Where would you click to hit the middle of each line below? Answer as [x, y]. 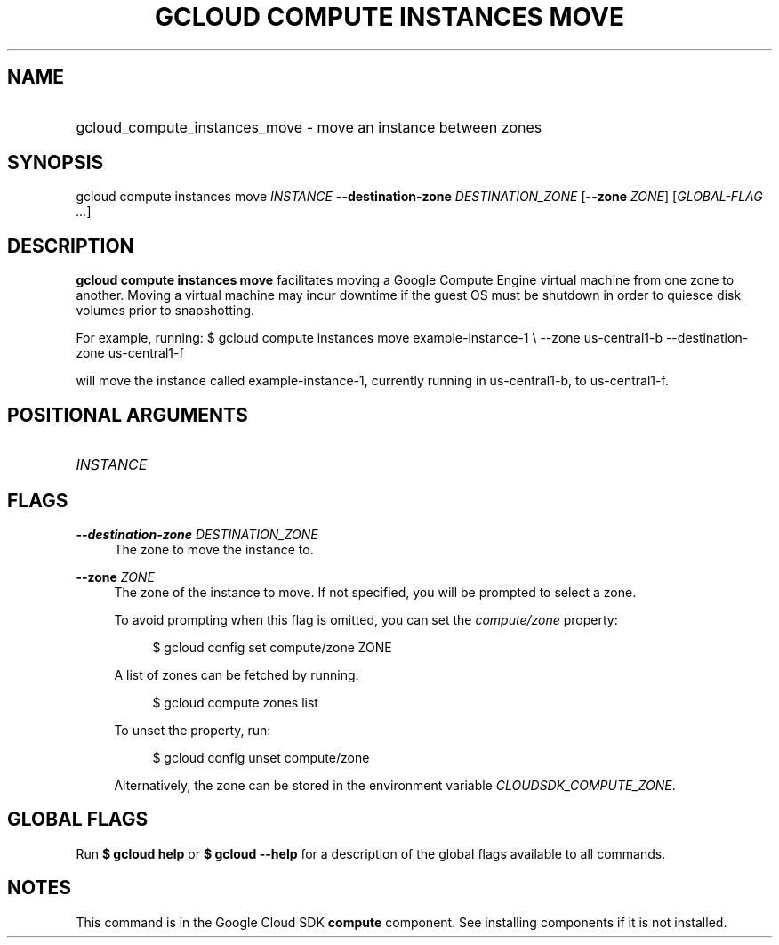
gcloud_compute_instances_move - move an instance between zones [309, 127]
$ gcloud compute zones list [235, 702]
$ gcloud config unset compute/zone [261, 757]
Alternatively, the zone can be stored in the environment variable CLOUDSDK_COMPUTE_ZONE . [395, 785]
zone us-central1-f [130, 353]
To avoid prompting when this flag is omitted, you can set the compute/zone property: [366, 619]
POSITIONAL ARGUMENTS [128, 415]
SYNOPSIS [56, 163]
